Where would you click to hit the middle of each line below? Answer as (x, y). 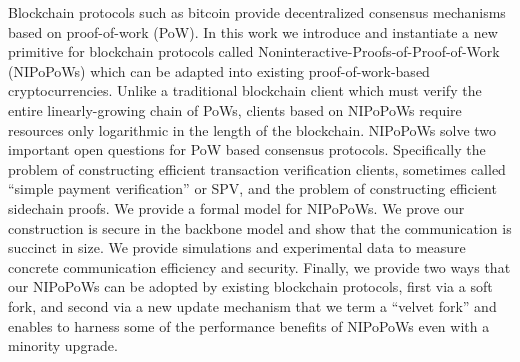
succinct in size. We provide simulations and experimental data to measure (237, 247)
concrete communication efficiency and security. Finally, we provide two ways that (259, 266)
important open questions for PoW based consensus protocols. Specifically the (247, 149)
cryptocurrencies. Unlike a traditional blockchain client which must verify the (245, 90)
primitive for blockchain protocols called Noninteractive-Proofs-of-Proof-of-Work (254, 51)
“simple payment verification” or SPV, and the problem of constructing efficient (252, 188)
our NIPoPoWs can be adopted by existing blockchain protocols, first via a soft (250, 286)
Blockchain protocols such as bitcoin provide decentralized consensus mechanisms (257, 12)
